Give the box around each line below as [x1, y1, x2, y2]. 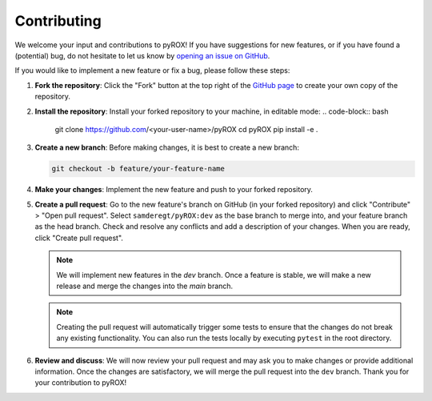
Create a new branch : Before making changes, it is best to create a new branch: [34, 142, 300, 152]
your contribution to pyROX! [34, 378, 127, 387]
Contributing [14, 12, 102, 30]
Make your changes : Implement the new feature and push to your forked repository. [34, 185, 314, 194]
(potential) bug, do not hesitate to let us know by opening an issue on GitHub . [14, 50, 270, 60]
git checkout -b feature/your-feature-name [51, 164, 226, 174]
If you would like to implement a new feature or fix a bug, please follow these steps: [14, 66, 290, 75]
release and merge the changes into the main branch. [56, 281, 234, 291]
